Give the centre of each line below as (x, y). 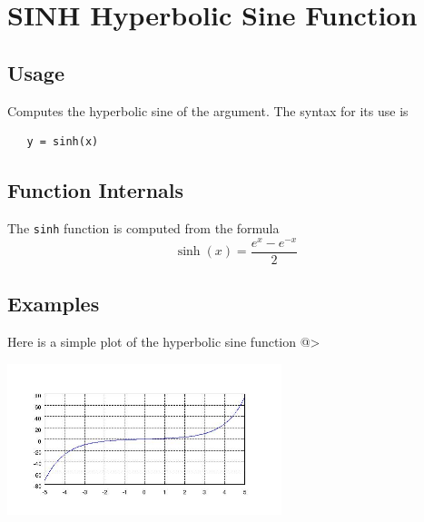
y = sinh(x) (63, 142)
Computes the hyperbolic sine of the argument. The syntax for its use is (208, 110)
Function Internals (96, 190)
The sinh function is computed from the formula (143, 227)
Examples (54, 304)
